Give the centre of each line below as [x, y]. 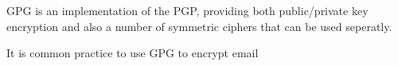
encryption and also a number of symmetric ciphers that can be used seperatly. [199, 26]
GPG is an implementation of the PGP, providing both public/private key [187, 10]
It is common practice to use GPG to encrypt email [133, 53]
